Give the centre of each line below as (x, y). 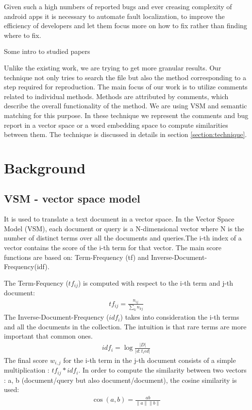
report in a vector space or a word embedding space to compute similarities (116, 125)
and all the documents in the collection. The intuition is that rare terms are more (125, 326)
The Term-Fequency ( (36, 282)
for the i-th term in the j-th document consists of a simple (150, 360)
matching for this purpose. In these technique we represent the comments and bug (126, 115)
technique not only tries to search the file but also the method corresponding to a (125, 77)
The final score (26, 360)
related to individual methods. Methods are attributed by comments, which (116, 96)
